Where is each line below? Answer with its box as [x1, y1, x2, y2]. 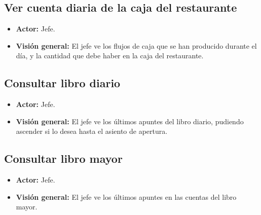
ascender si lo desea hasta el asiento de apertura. [16, 126, 168, 136]
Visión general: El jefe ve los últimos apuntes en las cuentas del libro [16, 191, 237, 202]
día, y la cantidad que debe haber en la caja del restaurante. [16, 50, 204, 61]
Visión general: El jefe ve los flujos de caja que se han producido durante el [16, 40, 257, 51]
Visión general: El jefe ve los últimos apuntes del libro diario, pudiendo [16, 116, 244, 126]
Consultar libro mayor [4, 151, 123, 166]
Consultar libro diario [4, 75, 121, 91]
